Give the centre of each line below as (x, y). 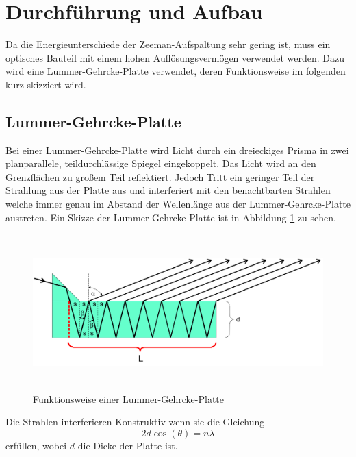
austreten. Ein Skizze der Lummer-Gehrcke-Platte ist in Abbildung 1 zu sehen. (171, 217)
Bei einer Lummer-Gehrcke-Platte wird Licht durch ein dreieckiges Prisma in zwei (177, 150)
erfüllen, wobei (36, 445)
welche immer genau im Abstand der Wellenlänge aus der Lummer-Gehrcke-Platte (178, 204)
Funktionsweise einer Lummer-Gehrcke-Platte (128, 398)
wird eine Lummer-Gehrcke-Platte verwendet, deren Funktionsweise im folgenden (176, 71)
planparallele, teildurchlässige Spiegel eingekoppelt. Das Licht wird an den (161, 163)
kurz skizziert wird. (46, 84)
